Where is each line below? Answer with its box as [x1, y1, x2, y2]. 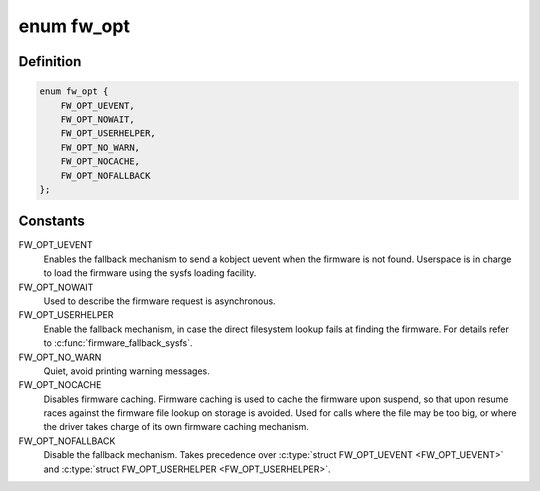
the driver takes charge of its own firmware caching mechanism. [43, 421, 310, 433]
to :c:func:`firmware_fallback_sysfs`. [43, 337, 194, 349]
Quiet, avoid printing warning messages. [43, 365, 210, 377]
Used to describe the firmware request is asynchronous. [43, 295, 276, 307]
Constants [18, 213, 85, 230]
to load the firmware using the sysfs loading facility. [43, 267, 257, 279]
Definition [18, 53, 82, 70]
